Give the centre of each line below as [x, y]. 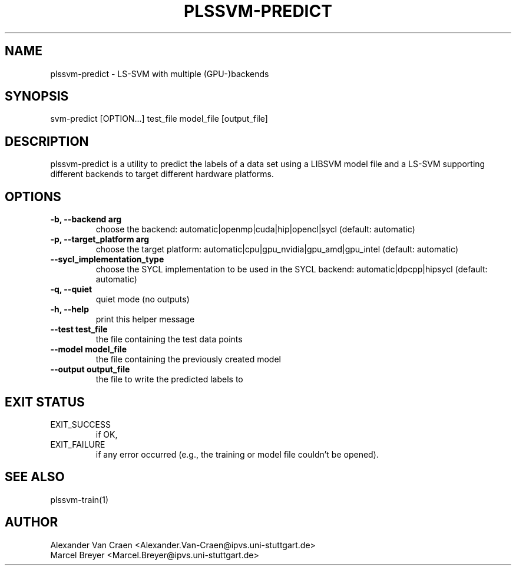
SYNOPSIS [37, 96]
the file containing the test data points [169, 339]
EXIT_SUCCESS [80, 424]
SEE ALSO [35, 477]
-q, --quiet [71, 289]
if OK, [107, 434]
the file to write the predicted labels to [169, 379]
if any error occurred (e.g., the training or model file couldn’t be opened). [237, 454]
